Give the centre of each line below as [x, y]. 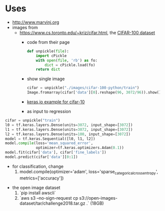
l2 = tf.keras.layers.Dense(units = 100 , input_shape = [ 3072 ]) [68, 134]
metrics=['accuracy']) [41, 178]
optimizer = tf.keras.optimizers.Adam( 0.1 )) [80, 148]
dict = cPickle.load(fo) [70, 65]
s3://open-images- [98, 198]
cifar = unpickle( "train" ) [33, 121]
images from [25, 27]
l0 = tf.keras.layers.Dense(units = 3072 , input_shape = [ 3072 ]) [69, 125]
